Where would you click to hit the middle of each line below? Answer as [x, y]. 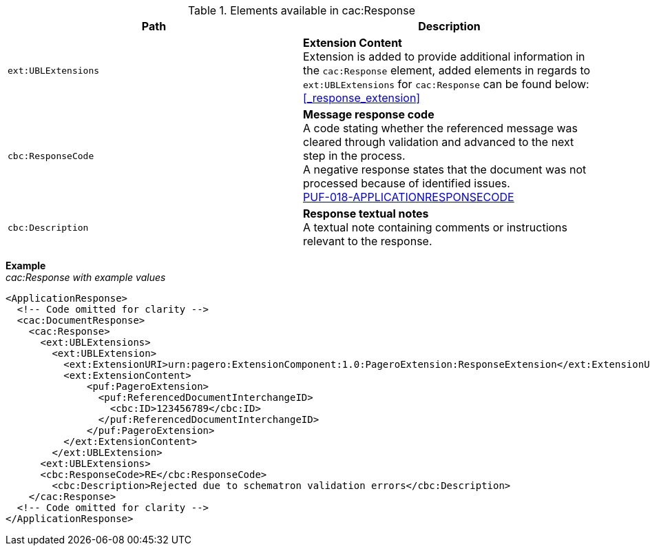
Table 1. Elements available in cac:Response [302, 10]
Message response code [369, 114]
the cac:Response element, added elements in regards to [447, 70]
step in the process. [354, 156]
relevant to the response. [368, 241]
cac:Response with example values [86, 277]
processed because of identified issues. [407, 183]
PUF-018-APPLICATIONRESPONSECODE [409, 197]
